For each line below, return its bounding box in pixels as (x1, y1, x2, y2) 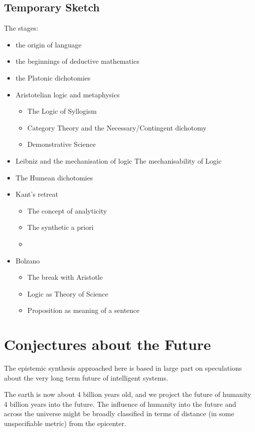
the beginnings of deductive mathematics (15, 56, 140, 66)
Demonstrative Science (27, 139, 96, 149)
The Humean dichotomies (15, 172, 93, 182)
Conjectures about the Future (4, 334, 211, 354)
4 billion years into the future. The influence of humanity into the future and (4, 398, 236, 409)
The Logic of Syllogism (27, 106, 97, 116)
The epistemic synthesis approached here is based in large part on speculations (4, 363, 242, 373)
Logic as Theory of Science (27, 288, 109, 299)
